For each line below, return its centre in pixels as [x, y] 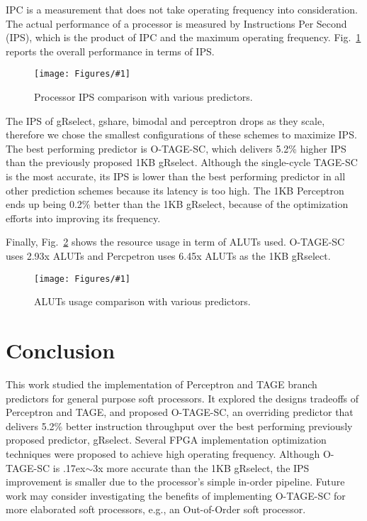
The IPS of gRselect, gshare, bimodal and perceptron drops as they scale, [165, 120]
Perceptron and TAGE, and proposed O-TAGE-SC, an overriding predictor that [180, 412]
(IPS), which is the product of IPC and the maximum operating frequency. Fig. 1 [183, 37]
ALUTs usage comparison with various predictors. [142, 301]
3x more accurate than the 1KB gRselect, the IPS [201, 467]
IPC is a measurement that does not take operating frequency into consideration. [182, 9]
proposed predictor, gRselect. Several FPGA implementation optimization [166, 440]
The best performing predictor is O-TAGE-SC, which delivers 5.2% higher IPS [176, 148]
